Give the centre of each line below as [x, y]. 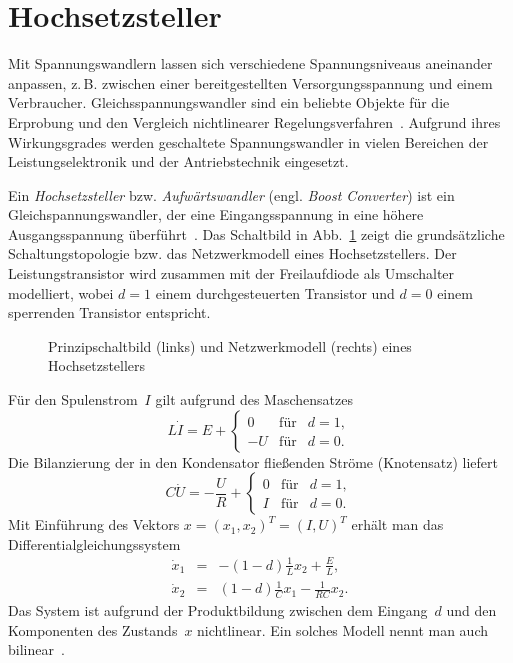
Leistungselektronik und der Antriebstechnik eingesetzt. [178, 161]
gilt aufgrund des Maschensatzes [254, 399]
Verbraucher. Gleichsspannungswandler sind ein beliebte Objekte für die [229, 102]
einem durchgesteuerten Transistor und [275, 292]
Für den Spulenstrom [73, 399]
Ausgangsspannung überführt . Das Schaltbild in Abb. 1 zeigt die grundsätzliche [256, 233]
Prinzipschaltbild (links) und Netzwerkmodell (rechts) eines [230, 345]
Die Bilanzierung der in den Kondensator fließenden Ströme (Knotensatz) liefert [253, 461]
